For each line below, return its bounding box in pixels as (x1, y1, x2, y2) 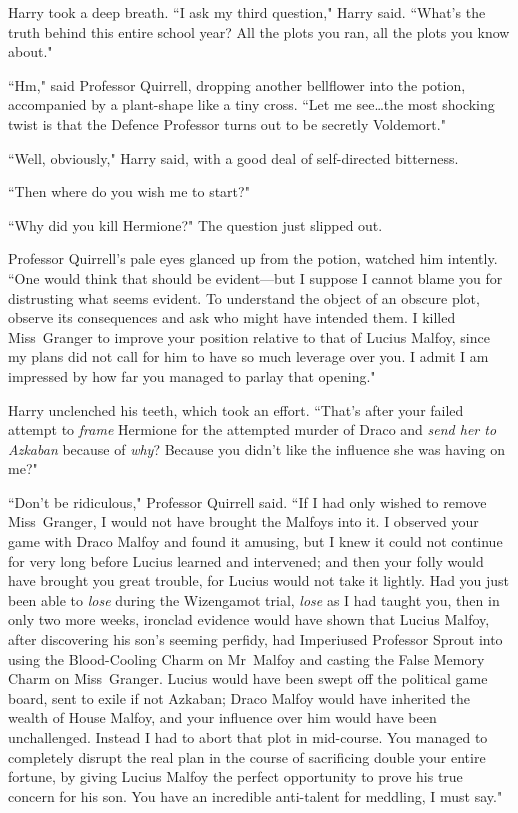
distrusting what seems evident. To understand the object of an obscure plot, (8, 287, 480, 308)
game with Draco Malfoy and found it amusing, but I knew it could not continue (8, 531, 503, 552)
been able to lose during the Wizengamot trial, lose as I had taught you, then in (8, 589, 500, 610)
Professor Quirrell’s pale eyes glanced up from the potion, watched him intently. (8, 248, 498, 269)
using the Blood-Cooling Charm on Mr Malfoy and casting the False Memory (8, 648, 485, 669)
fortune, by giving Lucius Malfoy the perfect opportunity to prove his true (8, 766, 463, 787)
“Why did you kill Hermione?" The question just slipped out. (8, 214, 383, 235)
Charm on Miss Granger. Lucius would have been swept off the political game (8, 668, 488, 689)
